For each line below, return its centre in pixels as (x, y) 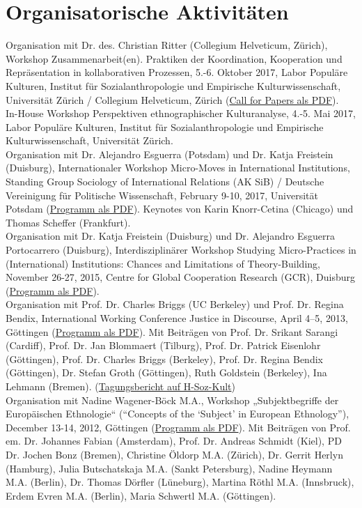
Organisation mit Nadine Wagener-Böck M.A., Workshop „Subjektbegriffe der (172, 400)
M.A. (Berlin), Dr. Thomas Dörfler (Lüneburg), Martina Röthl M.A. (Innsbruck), (180, 482)
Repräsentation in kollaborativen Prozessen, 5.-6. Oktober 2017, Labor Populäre (177, 72)
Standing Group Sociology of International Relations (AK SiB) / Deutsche (165, 182)
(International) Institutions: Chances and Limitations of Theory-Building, (163, 263)
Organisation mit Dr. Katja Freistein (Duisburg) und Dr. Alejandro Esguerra (171, 236)
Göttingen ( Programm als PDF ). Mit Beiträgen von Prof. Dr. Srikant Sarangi (172, 331)
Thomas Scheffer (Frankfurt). (68, 222)
